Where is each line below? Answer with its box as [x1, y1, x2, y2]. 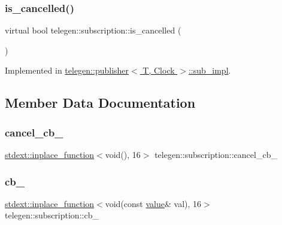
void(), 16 [105, 148, 141, 160]
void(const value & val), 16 [105, 197, 202, 209]
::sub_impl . [188, 64, 231, 77]
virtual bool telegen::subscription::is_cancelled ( [5, 24, 181, 37]
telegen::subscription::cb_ [5, 209, 99, 221]
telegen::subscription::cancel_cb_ [154, 148, 277, 160]
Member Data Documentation [5, 93, 196, 112]
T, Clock [142, 64, 175, 77]
